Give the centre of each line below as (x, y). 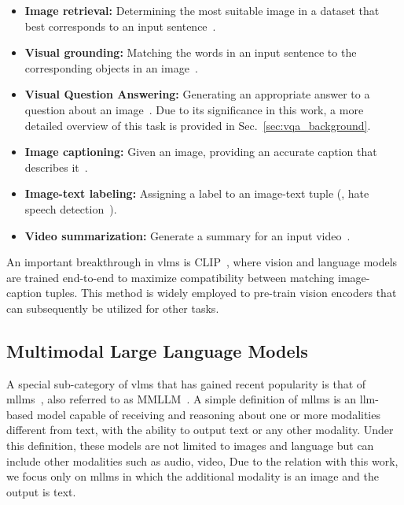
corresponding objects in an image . (111, 67)
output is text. (41, 491)
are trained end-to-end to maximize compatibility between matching (171, 277)
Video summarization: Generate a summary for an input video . (187, 235)
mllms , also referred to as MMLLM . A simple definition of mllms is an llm (191, 399)
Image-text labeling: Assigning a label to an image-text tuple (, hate (197, 193)
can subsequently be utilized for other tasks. (113, 308)
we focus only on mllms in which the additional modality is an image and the (193, 476)
